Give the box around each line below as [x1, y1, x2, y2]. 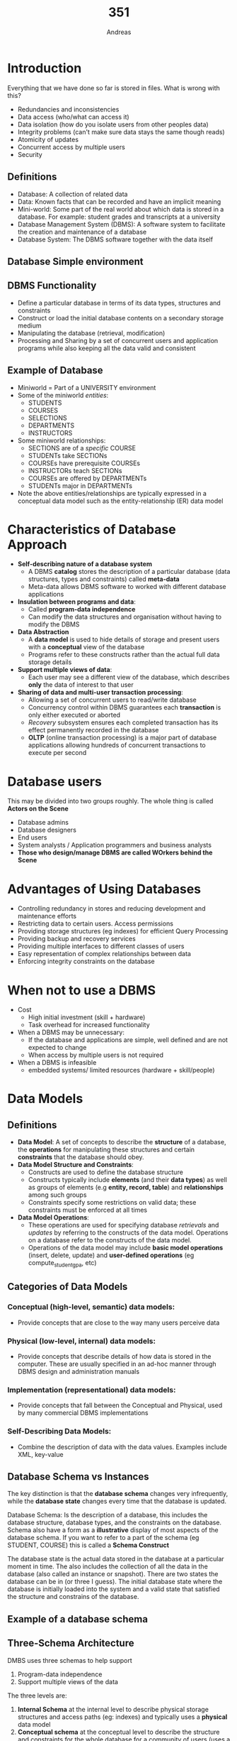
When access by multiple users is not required [28, 1051, 164, 1059]
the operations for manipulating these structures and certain [17, 1145, 195, 1154]
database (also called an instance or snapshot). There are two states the [7, 1570, 219, 1578]
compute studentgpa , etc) [28, 1259, 97, 1269]
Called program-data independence [28, 605, 136, 614]
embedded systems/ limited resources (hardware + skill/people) [28, 1066, 215, 1075]
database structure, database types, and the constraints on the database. [7, 1518, 221, 1527]
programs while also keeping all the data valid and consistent [17, 344, 196, 352]
